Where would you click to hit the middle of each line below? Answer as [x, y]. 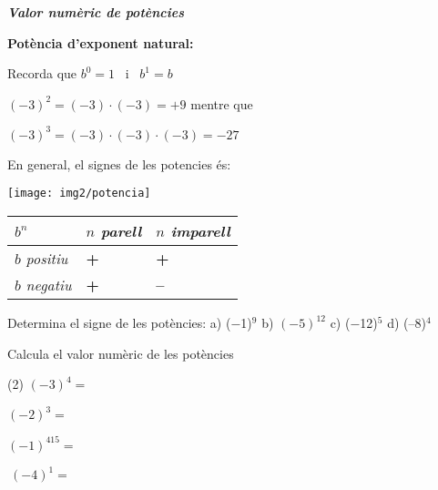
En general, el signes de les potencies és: [119, 163]
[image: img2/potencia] [79, 194]
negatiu [49, 285]
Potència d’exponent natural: [101, 42]
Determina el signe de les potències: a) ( [119, 323]
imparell [200, 231]
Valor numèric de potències [96, 12]
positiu [47, 259]
